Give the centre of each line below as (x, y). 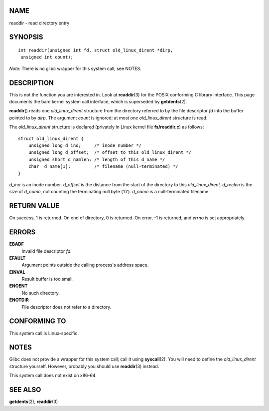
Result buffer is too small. (48, 279)
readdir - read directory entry (39, 23)
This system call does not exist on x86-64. (53, 376)
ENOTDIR (19, 300)
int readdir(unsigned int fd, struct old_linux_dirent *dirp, (96, 50)
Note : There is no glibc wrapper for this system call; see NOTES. (75, 68)
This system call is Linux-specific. (44, 333)
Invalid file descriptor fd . (47, 251)
